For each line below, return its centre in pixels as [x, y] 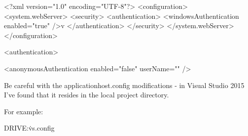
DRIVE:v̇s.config [29, 128]
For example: [24, 111]
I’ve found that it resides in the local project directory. [87, 95]
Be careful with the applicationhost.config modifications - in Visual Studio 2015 [124, 85]
